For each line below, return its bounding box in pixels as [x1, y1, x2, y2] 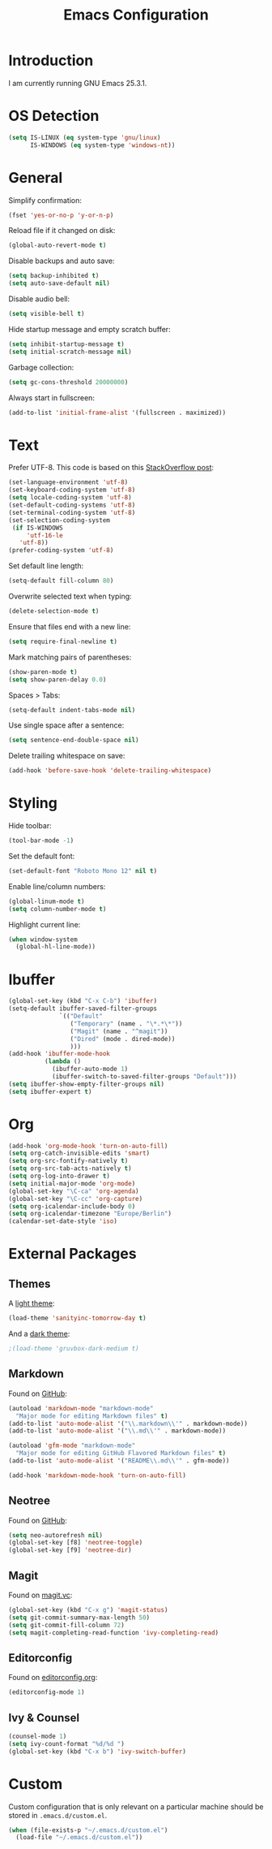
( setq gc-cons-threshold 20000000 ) [8, 378, 129, 387]
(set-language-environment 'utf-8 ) [8, 478, 129, 486]
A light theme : [8, 1298, 55, 1308]
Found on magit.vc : [8, 1590, 73, 1600]
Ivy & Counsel [8, 1711, 79, 1725]
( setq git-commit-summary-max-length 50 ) [8, 1614, 151, 1622]
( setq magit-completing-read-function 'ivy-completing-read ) [8, 1628, 219, 1637]
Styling [8, 794, 58, 813]
